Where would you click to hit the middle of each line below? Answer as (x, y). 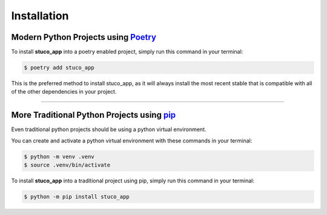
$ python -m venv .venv (59, 156)
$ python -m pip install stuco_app (77, 197)
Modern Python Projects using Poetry (84, 37)
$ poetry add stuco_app (59, 68)
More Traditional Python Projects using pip (94, 115)
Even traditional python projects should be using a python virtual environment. (109, 129)
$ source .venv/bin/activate (67, 165)
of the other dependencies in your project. (64, 92)
